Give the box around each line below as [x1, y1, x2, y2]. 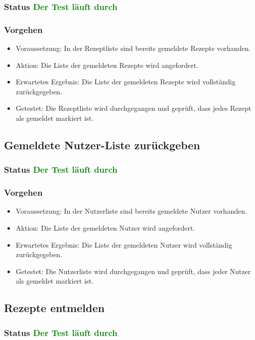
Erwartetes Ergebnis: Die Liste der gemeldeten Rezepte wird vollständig [15, 76, 236, 87]
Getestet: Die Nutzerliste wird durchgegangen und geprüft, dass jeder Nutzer [15, 266, 251, 276]
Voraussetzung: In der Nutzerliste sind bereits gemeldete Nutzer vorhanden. [15, 206, 247, 216]
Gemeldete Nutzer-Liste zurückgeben [4, 137, 200, 153]
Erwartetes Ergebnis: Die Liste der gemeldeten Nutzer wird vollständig [15, 239, 232, 250]
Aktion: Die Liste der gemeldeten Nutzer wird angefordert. [15, 223, 195, 233]
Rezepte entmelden [4, 300, 105, 316]
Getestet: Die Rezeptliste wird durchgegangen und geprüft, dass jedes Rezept [15, 103, 252, 113]
